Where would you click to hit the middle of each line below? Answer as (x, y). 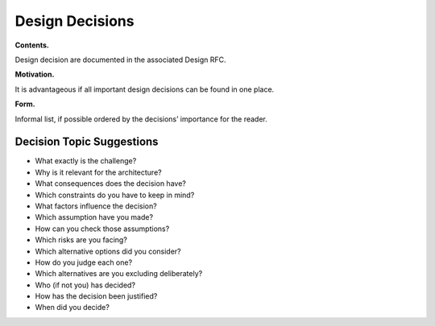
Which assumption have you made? (94, 217)
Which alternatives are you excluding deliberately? (119, 274)
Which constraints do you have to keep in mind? (115, 195)
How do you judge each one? (84, 262)
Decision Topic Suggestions (87, 142)
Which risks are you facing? (81, 240)
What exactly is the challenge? (86, 161)
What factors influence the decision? (96, 206)
